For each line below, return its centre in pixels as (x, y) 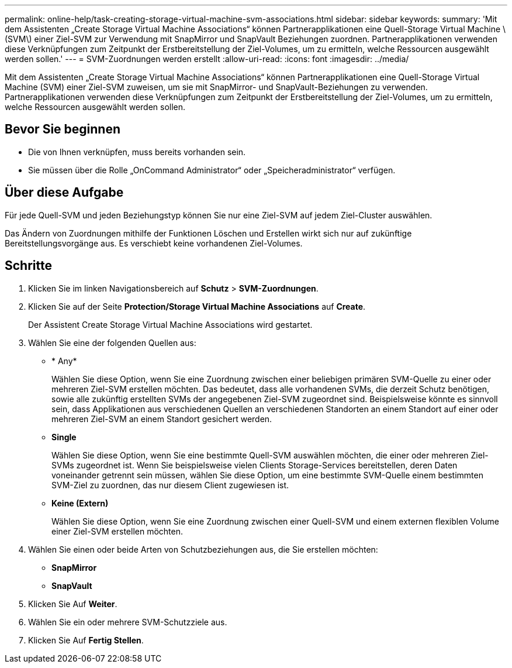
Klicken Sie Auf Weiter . (73, 604)
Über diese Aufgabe (64, 193)
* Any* (64, 361)
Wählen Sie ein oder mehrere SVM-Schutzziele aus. (128, 622)
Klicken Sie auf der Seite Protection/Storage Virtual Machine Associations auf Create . (197, 306)
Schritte (28, 266)
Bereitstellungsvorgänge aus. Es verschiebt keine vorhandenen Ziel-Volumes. (154, 243)
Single (64, 437)
